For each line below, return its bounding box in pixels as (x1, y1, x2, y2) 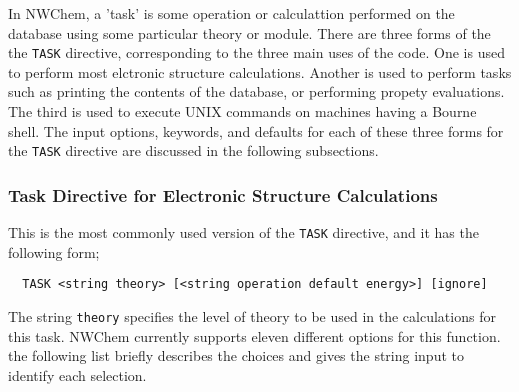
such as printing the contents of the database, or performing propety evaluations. (8, 81, 505, 102)
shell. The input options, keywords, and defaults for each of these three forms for (8, 120, 504, 141)
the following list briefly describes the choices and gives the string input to (8, 345, 464, 366)
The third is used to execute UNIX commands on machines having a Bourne (8, 101, 477, 122)
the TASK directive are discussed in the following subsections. (8, 140, 379, 161)
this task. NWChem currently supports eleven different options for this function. (8, 325, 501, 346)
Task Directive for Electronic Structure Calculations (8, 182, 438, 207)
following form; (8, 241, 100, 262)
